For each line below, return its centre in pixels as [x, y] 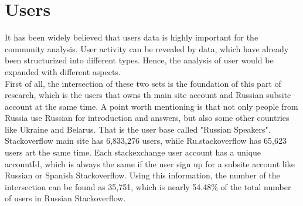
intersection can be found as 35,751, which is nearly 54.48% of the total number [148, 186]
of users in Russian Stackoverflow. [65, 198]
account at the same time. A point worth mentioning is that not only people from [151, 106]
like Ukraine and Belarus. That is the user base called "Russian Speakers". [138, 129]
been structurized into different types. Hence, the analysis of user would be [139, 60]
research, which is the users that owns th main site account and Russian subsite [148, 95]
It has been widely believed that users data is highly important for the [132, 37]
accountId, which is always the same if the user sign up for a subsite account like [150, 163]
